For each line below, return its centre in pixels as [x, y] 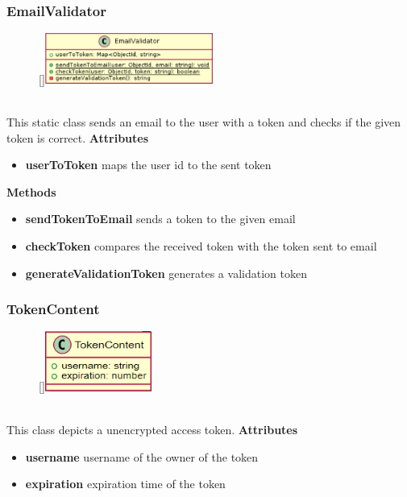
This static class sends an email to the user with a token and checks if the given [204, 122]
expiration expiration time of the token [125, 484]
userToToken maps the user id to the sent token [148, 165]
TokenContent [53, 309]
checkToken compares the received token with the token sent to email [201, 246]
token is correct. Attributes [78, 137]
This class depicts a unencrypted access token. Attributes [152, 429]
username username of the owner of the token [142, 456]
